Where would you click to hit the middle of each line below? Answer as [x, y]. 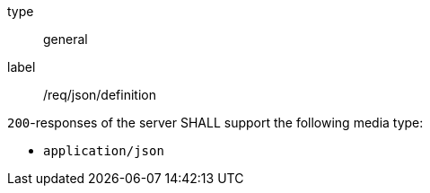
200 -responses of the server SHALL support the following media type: [215, 123]
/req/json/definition [100, 95]
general [66, 39]
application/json [104, 151]
